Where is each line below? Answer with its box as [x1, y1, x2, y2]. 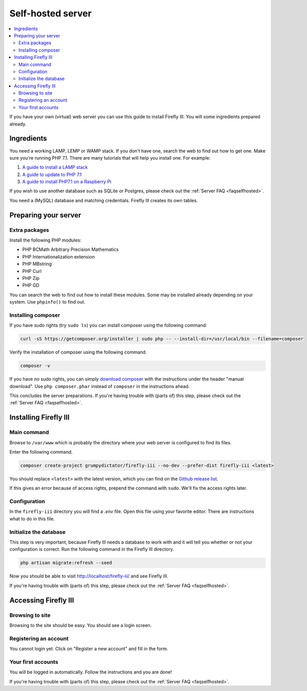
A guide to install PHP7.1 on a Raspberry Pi [22, 179, 112, 185]
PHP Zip [22, 275, 39, 281]
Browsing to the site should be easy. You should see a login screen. [9, 622, 152, 628]
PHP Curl [22, 268, 42, 274]
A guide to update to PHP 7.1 [22, 171, 82, 178]
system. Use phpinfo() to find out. [9, 299, 85, 305]
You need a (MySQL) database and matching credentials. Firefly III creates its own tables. [9, 197, 198, 203]
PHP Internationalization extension [22, 253, 95, 260]
